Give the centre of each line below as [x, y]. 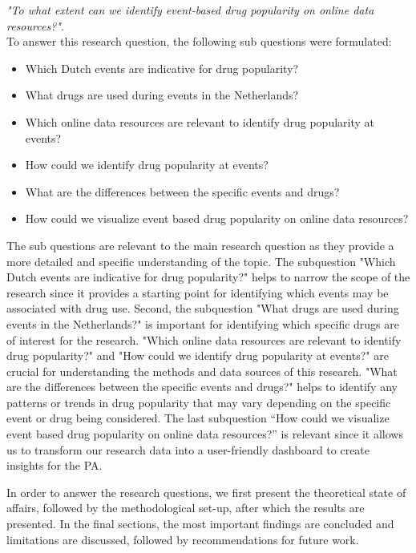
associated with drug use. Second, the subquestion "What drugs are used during [203, 308]
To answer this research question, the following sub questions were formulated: [199, 41]
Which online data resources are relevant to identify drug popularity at [200, 121]
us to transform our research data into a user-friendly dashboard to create [188, 449]
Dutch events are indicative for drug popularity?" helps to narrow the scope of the [208, 277]
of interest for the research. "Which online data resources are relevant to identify [204, 339]
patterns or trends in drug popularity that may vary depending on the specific [199, 402]
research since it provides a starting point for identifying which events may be [198, 292]
